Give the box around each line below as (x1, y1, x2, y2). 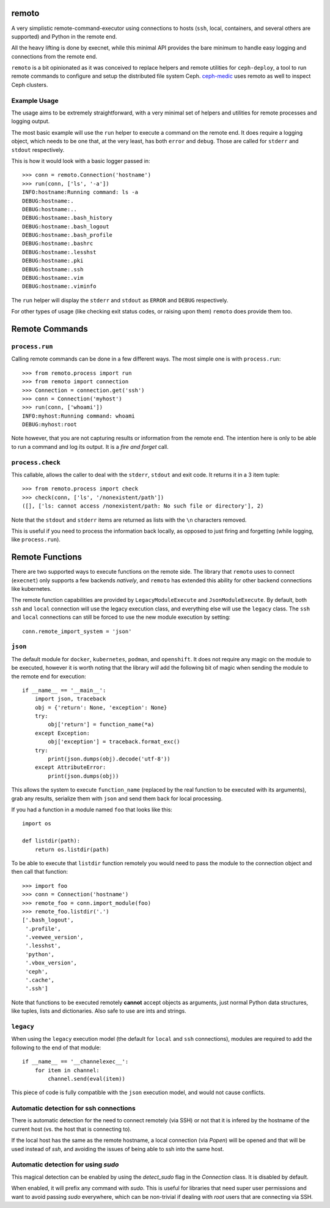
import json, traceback (34, 696, 106, 702)
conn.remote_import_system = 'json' (22, 628, 132, 635)
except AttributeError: (34, 764, 106, 771)
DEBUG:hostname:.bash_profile (22, 231, 113, 239)
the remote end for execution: (11, 672, 86, 680)
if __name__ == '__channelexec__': (22, 1058, 129, 1065)
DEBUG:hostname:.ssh (22, 266, 84, 272)
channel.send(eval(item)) (48, 1075, 125, 1082)
